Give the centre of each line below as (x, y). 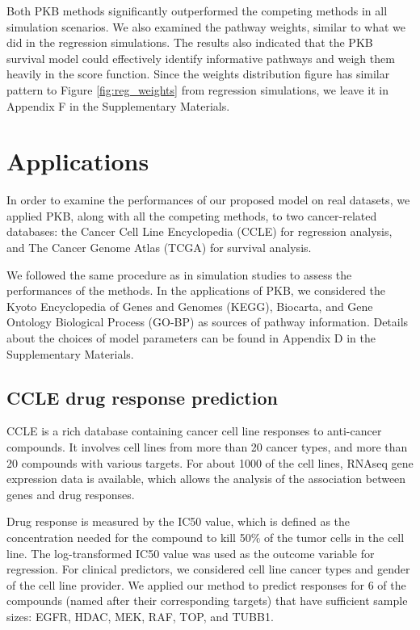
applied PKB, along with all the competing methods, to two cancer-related (192, 215)
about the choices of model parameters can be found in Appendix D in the (191, 338)
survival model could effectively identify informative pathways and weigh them (201, 58)
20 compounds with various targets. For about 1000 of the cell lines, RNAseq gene (210, 462)
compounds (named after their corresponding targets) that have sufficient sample (207, 601)
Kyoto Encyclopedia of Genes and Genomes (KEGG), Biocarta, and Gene (190, 306)
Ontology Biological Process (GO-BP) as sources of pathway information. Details (208, 322)
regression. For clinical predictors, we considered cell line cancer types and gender (208, 569)
